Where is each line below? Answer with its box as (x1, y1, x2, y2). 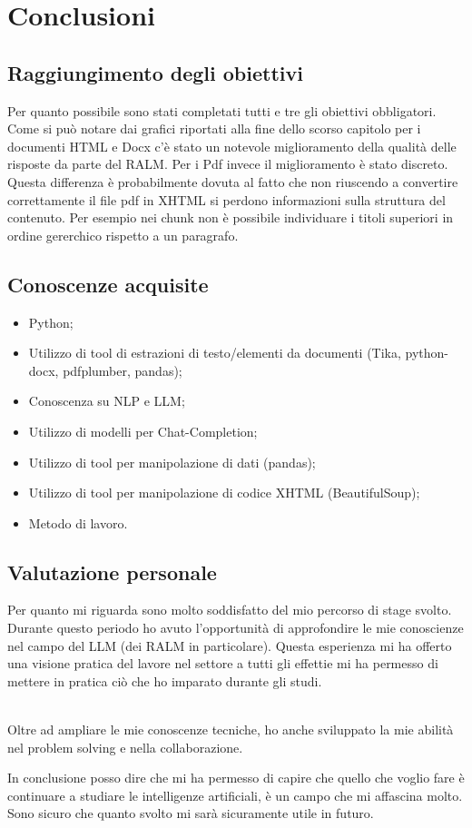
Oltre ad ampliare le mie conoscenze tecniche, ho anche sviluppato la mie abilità (7, 720, 454, 739)
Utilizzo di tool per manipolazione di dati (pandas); (28, 452, 316, 471)
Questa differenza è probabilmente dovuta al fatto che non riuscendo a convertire (7, 172, 458, 191)
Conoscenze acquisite (7, 270, 209, 298)
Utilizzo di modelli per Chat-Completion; (28, 421, 258, 440)
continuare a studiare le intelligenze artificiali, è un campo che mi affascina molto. (7, 785, 463, 804)
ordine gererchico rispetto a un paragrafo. (7, 225, 239, 244)
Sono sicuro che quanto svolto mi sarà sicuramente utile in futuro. (7, 803, 374, 823)
